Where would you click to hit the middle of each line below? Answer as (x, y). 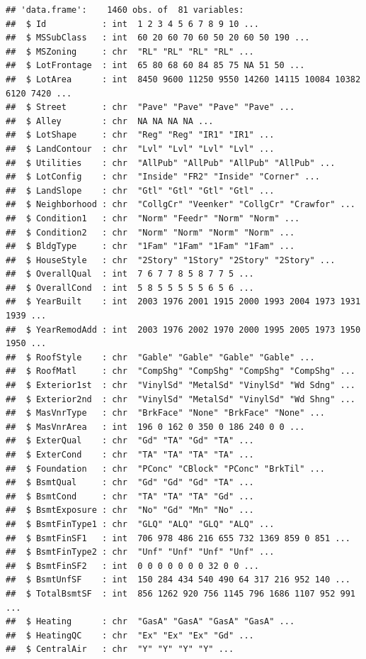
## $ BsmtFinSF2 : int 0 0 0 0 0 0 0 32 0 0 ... (132, 566)
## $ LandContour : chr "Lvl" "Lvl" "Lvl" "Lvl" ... (140, 149)
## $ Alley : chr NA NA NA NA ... (110, 121)
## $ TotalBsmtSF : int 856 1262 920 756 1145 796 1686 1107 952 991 (181, 593)
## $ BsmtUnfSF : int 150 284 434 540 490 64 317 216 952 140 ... (178, 580)
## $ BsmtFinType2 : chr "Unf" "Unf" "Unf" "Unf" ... (140, 552)
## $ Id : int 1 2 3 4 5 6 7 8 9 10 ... (132, 24)
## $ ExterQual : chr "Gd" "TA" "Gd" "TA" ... (130, 441)
